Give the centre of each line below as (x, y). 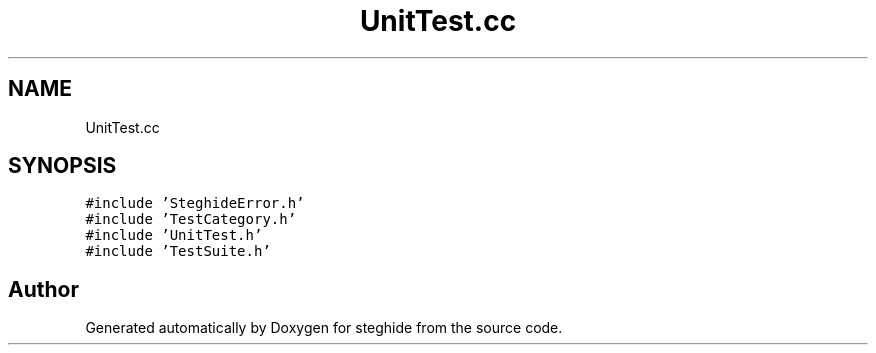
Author (43, 289)
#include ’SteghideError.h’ (195, 203)
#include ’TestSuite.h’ (178, 251)
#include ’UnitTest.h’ (174, 235)
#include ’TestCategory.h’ (191, 219)
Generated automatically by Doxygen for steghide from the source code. (324, 328)
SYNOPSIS (62, 166)
